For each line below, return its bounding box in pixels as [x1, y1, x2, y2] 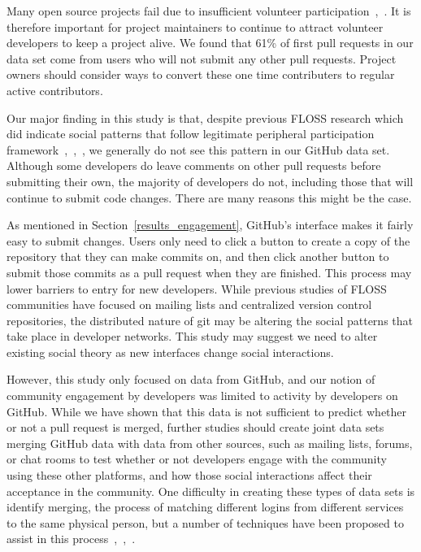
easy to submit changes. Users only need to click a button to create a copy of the [7, 232, 410, 249]
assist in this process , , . [7, 530, 136, 547]
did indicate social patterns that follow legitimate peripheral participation [7, 125, 375, 142]
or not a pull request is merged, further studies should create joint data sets [7, 419, 384, 436]
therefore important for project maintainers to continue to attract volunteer [7, 18, 384, 35]
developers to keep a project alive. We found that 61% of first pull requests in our [7, 34, 414, 51]
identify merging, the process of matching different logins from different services [7, 498, 404, 515]
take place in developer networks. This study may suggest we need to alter [7, 328, 378, 345]
